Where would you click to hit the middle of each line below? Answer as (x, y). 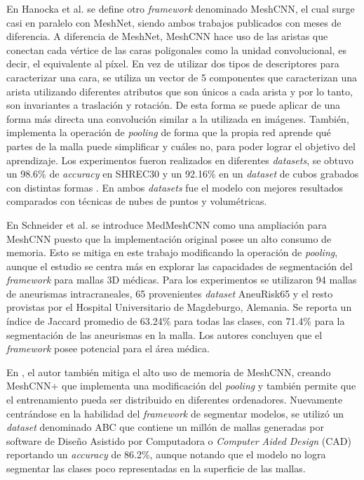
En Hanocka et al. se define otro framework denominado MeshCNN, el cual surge (181, 8)
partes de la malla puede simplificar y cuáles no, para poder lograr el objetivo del (181, 146)
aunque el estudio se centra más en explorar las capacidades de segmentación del (180, 266)
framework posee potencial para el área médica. (108, 348)
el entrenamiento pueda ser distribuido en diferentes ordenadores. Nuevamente (175, 400)
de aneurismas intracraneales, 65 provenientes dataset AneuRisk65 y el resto (170, 293)
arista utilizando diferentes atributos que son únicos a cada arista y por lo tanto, (180, 91)
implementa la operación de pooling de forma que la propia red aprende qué (169, 132)
